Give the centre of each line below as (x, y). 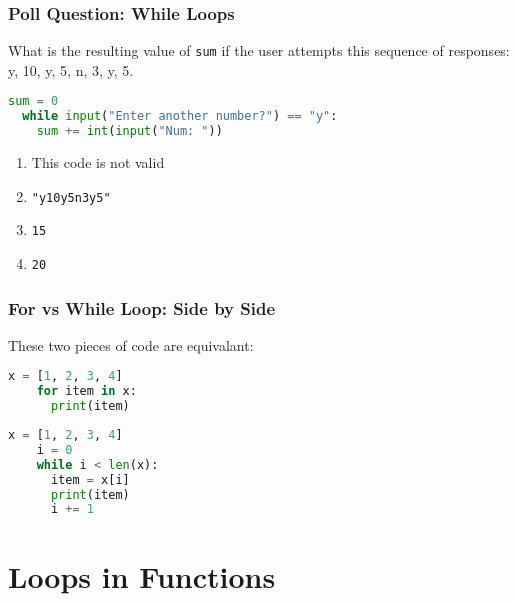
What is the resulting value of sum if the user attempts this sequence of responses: (259, 50)
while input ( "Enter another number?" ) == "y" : (180, 116)
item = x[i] (90, 479)
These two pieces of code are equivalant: (131, 344)
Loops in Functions (142, 575)
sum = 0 (33, 101)
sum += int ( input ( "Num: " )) (129, 131)
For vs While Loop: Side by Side (142, 307)
